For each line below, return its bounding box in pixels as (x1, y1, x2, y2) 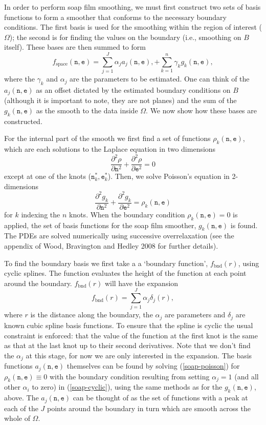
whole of (4, 413, 30, 423)
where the (4, 73, 35, 84)
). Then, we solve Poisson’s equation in (107, 171, 230, 181)
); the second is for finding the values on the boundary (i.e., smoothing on (9, 31, 241, 42)
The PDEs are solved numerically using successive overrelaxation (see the (4, 230, 234, 241)
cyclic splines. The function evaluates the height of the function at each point (4, 268, 247, 278)
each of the (4, 402, 38, 413)
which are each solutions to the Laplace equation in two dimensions (4, 144, 216, 154)
